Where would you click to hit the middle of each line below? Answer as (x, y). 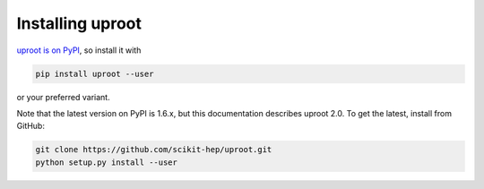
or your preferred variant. (64, 97)
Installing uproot (79, 23)
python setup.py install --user (107, 162)
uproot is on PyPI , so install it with (79, 50)
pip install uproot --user (95, 73)
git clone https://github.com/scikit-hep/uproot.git (154, 150)
